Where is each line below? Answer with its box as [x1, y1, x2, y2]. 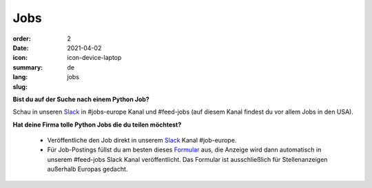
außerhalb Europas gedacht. [47, 165, 128, 174]
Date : [12, 43, 29, 52]
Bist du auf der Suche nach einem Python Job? [12, 95, 149, 103]
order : [12, 34, 31, 43]
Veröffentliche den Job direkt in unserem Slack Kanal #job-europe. [47, 136, 237, 145]
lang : [12, 73, 28, 81]
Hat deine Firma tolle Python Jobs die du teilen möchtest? [12, 121, 182, 129]
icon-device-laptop [67, 54, 122, 62]
